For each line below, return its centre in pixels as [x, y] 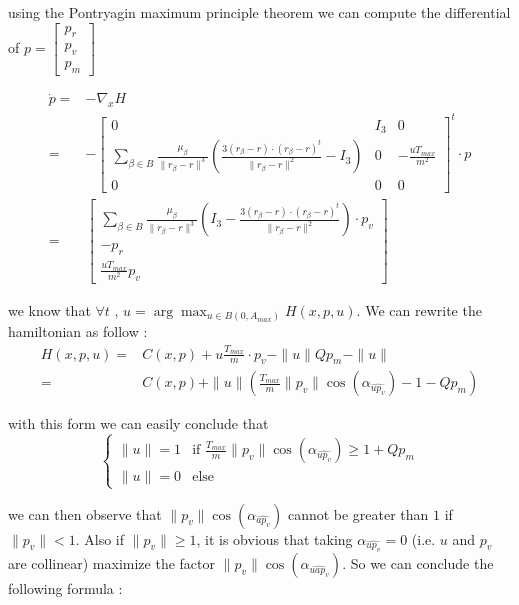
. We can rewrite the [419, 309]
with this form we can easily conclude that [138, 423]
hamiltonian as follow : [78, 331]
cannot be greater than [358, 513]
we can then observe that [85, 513]
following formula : [65, 588]
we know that [49, 309]
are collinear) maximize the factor [111, 563]
